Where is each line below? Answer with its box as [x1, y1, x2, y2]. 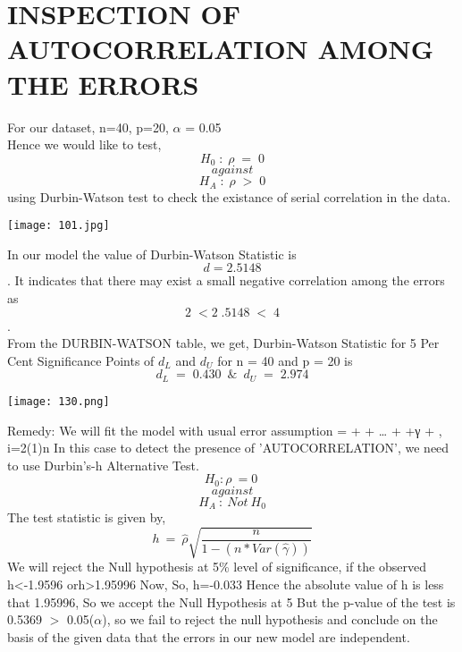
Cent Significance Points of [7, 351, 155, 369]
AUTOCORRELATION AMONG [7, 30, 434, 67]
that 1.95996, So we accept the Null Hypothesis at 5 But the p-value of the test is [7, 592, 456, 611]
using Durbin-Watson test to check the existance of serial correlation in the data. [7, 187, 451, 206]
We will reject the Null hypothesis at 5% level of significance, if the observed [7, 557, 426, 576]
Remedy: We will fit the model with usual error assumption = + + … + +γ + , [7, 420, 442, 439]
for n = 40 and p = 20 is [217, 351, 353, 369]
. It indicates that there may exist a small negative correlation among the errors [7, 271, 445, 290]
